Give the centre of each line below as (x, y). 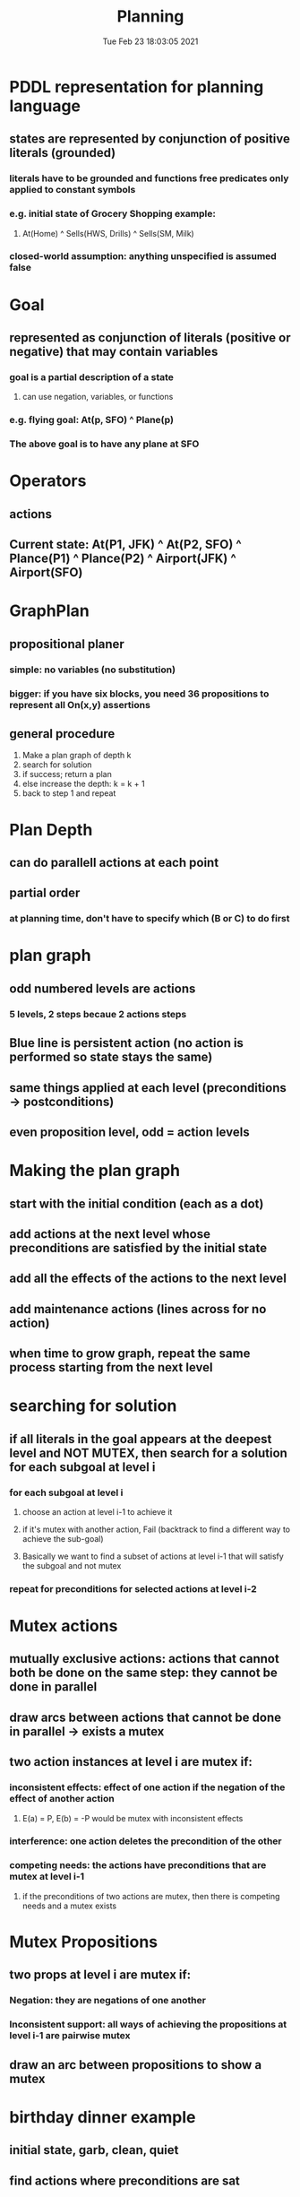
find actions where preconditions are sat (124, 2180)
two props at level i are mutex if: (100, 1975)
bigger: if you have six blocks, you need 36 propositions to (139, 694)
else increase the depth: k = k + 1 (83, 784)
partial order (45, 893)
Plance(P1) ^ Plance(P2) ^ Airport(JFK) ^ (123, 559)
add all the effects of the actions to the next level (148, 1279)
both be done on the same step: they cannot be (143, 1673)
